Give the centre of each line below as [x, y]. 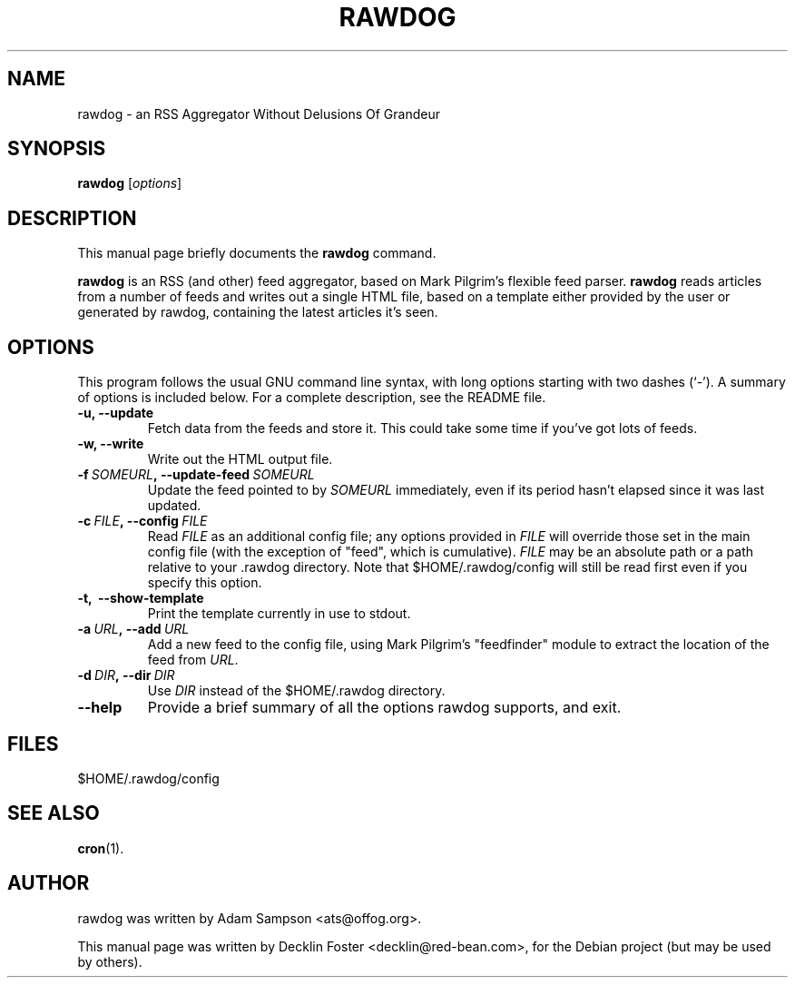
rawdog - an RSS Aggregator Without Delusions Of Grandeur [259, 113]
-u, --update [116, 413]
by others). [110, 961]
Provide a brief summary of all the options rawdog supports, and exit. [384, 708]
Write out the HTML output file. [240, 459]
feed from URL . [193, 660]
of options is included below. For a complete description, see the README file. [312, 398]
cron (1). [101, 848]
